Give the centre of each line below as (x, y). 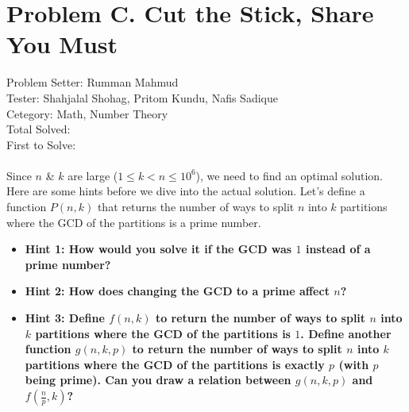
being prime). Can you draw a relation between (158, 380)
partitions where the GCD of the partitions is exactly (175, 364)
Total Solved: (39, 129)
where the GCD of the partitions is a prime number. (134, 222)
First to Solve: (41, 144)
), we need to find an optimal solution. (289, 175)
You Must (62, 44)
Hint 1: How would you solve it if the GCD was (158, 249)
